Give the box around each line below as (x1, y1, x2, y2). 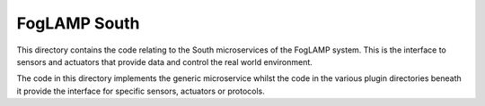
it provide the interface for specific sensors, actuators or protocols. (16, 86, 265, 96)
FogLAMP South (16, 13, 140, 33)
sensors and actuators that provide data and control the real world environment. (16, 56, 313, 67)
